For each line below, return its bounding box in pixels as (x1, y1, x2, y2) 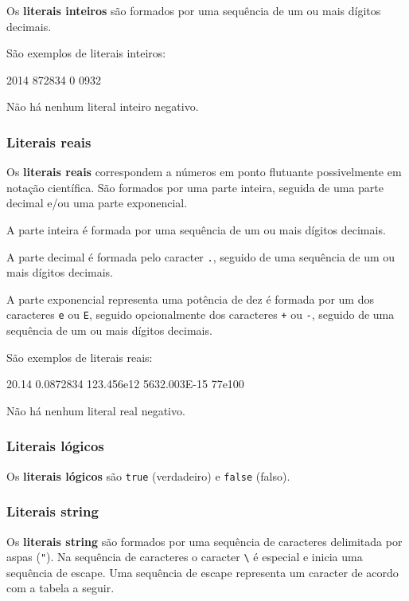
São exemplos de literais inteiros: (6, 45, 166, 61)
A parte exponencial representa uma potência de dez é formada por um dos (6, 290, 374, 307)
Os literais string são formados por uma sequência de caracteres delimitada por (6, 532, 403, 549)
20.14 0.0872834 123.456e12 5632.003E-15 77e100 (6, 375, 244, 392)
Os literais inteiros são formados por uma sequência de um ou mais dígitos (6, 2, 381, 18)
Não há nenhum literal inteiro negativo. (6, 98, 199, 115)
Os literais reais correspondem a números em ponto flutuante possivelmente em (6, 163, 402, 180)
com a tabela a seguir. (6, 579, 115, 596)
